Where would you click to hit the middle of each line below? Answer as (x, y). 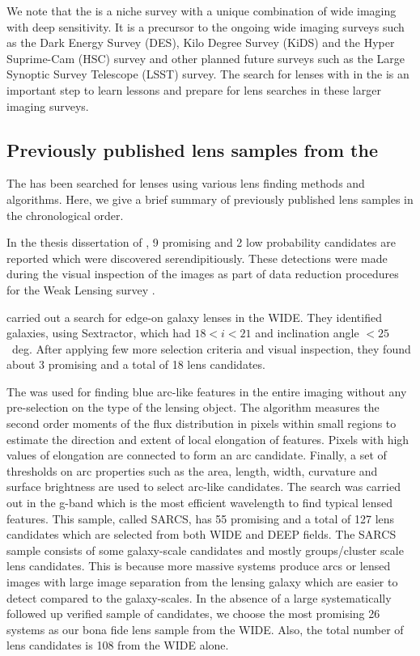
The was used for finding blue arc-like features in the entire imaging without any (207, 391)
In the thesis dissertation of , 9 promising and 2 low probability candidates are (201, 242)
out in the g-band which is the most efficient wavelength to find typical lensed (199, 503)
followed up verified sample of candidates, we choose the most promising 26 (193, 614)
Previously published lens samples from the (192, 149)
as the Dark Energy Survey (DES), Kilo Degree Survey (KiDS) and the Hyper (201, 42)
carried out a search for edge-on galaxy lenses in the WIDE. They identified (194, 317)
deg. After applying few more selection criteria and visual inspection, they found (211, 348)
